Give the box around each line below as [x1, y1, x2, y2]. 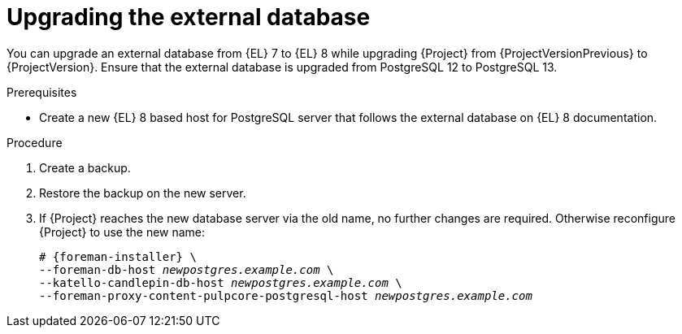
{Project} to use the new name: [39, 224, 206, 239]
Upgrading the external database [7, 3, 371, 31]
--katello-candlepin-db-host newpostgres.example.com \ [39, 275, 402, 289]
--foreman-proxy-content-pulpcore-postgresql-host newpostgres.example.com [39, 288, 532, 302]
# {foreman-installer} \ [39, 249, 197, 263]
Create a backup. [39, 160, 131, 175]
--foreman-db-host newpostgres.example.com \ [39, 262, 334, 276]
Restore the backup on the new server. [39, 185, 246, 200]
